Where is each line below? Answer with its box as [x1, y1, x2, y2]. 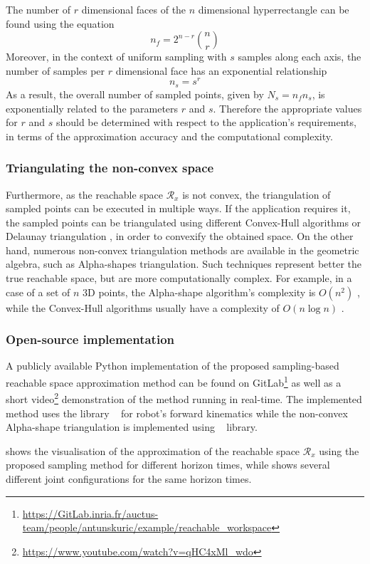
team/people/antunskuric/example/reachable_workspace [22, 520, 272, 535]
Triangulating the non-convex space [6, 159, 214, 177]
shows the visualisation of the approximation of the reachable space [6, 443, 300, 458]
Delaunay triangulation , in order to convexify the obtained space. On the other [6, 229, 354, 244]
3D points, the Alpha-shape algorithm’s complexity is [83, 284, 316, 299]
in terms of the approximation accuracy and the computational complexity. [6, 128, 333, 143]
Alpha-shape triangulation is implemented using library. [6, 419, 258, 434]
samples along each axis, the [238, 49, 361, 64]
